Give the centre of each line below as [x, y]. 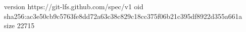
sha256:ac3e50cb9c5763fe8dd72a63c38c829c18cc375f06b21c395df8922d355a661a [123, 16]
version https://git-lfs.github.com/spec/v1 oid [74, 6]
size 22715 [19, 25]
